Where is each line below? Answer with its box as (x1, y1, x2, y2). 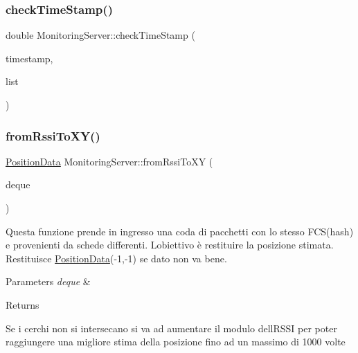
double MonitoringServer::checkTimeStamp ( (6, 28, 195, 42)
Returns (6, 297, 39, 311)
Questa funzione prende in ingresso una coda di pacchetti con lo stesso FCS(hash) (6, 224, 354, 238)
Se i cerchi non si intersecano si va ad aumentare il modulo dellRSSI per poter (6, 320, 337, 335)
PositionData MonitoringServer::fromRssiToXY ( (6, 154, 213, 168)
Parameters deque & (6, 274, 91, 289)
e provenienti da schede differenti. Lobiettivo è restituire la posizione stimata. (6, 237, 334, 252)
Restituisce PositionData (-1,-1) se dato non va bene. (6, 251, 227, 265)
